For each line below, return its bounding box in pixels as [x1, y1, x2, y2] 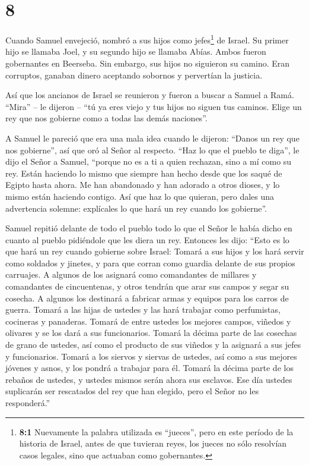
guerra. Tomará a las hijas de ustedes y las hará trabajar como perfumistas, [5, 303, 281, 316]
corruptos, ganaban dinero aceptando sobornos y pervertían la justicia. [5, 68, 263, 81]
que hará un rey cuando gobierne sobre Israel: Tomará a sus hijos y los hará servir [5, 245, 304, 257]
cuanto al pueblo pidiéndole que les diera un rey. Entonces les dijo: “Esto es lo [5, 233, 289, 246]
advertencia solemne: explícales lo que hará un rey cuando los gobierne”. [5, 202, 267, 214]
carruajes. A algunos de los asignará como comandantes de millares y [5, 268, 257, 281]
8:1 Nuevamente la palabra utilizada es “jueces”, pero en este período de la [19, 425, 294, 438]
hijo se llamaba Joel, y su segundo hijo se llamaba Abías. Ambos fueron [5, 45, 266, 58]
